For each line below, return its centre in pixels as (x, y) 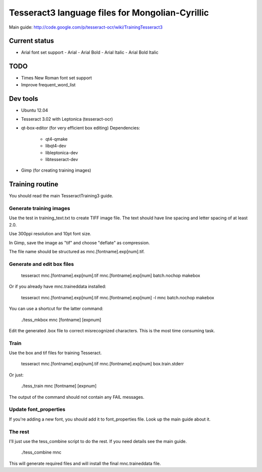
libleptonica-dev (62, 152)
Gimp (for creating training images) (56, 170)
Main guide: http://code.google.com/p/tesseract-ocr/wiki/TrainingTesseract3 (86, 27)
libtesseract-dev (62, 159)
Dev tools (24, 99)
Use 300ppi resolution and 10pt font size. (50, 234)
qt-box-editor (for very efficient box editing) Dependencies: (81, 128)
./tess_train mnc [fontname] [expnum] (59, 386)
